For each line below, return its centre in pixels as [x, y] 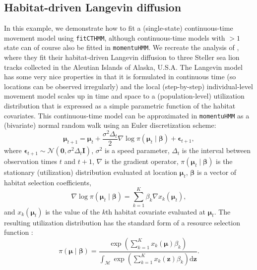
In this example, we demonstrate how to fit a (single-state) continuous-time [119, 28]
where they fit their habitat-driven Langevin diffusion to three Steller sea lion [122, 57]
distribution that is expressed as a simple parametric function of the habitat [120, 106]
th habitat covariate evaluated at [156, 211]
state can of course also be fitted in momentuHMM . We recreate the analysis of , [122, 47]
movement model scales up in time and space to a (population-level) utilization [124, 96]
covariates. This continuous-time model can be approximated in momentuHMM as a [127, 115]
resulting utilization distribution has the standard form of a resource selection [122, 222]
